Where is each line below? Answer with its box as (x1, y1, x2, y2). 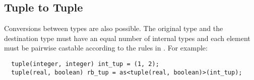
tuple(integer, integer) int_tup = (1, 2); (11, 60, 159, 67)
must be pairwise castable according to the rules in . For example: (4, 42, 208, 53)
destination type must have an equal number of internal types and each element (4, 32, 250, 43)
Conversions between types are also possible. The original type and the (4, 23, 223, 33)
